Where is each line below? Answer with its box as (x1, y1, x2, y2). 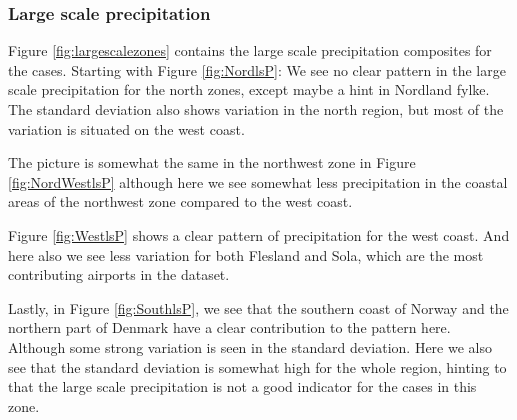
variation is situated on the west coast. (8, 118, 245, 139)
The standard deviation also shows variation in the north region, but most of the (8, 99, 504, 119)
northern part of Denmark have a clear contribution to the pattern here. (8, 317, 451, 338)
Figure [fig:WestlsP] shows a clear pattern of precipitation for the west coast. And (8, 224, 510, 245)
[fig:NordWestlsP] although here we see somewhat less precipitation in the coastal (8, 171, 508, 192)
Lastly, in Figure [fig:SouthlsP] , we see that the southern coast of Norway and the (8, 297, 509, 318)
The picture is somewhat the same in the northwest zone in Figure (8, 152, 416, 173)
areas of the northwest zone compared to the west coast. (8, 191, 353, 212)
